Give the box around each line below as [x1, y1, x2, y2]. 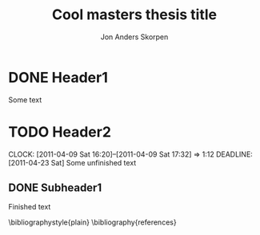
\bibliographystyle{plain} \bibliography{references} [8, 217, 178, 227]
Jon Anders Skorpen [100, 32, 169, 42]
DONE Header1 [8, 68, 108, 86]
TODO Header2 [8, 122, 112, 141]
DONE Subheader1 [8, 181, 102, 195]
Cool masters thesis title [51, 6, 218, 24]
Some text [8, 94, 42, 105]
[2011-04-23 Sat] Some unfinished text [8, 157, 137, 167]
